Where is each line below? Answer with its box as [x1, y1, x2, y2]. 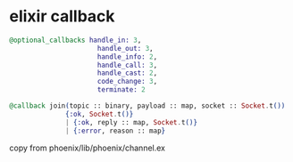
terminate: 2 [96, 85, 146, 94]
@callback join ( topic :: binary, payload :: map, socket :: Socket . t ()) [9, 101, 286, 110]
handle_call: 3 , [96, 61, 158, 69]
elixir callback [9, 6, 115, 27]
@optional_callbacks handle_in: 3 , [9, 36, 142, 45]
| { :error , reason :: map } [65, 126, 166, 135]
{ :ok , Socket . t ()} [65, 109, 134, 118]
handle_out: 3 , [96, 44, 154, 53]
